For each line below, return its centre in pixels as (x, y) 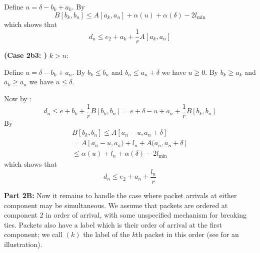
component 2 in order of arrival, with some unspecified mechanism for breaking (125, 215)
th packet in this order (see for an (187, 234)
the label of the (106, 234)
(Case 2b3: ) (25, 55)
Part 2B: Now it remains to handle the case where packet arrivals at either (120, 195)
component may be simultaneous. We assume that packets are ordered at (116, 205)
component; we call (33, 234)
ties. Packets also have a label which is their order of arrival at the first (113, 224)
